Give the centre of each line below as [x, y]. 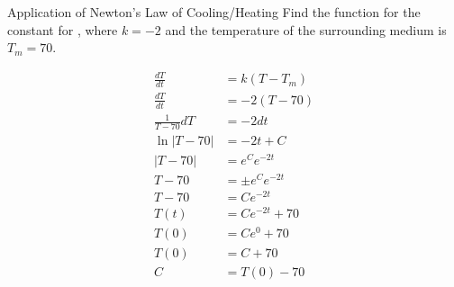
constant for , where [63, 29]
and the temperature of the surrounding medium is [306, 29]
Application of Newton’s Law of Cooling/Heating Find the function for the [214, 12]
